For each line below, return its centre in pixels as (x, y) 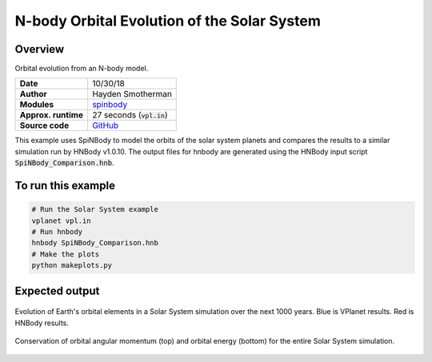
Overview (40, 49)
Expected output (57, 290)
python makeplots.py (72, 265)
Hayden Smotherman (132, 94)
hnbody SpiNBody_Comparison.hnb (95, 243)
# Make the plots (66, 254)
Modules (37, 105)
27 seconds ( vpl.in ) (130, 115)
